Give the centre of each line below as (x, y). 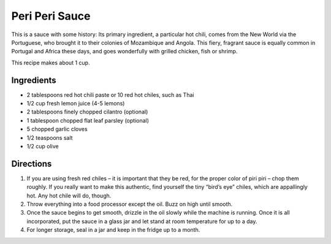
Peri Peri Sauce (51, 16)
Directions (32, 163)
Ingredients (34, 80)
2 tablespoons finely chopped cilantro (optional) (87, 112)
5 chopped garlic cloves (57, 129)
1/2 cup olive (43, 146)
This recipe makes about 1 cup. (51, 63)
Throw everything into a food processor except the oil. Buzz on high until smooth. (130, 204)
